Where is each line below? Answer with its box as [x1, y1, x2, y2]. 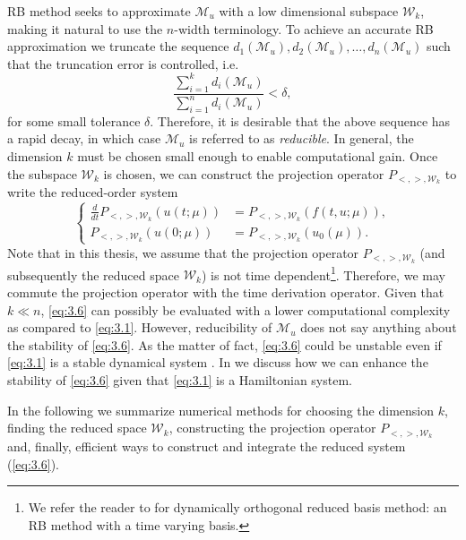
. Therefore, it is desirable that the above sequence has [150, 111, 451, 130]
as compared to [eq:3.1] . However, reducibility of [7, 318, 272, 337]
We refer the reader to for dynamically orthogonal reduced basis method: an [28, 498, 447, 517]
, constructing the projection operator [168, 418, 376, 437]
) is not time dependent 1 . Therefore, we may [201, 262, 445, 284]
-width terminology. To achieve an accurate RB [174, 19, 434, 38]
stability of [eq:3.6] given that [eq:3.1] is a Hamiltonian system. [7, 370, 352, 389]
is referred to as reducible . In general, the [189, 129, 414, 148]
